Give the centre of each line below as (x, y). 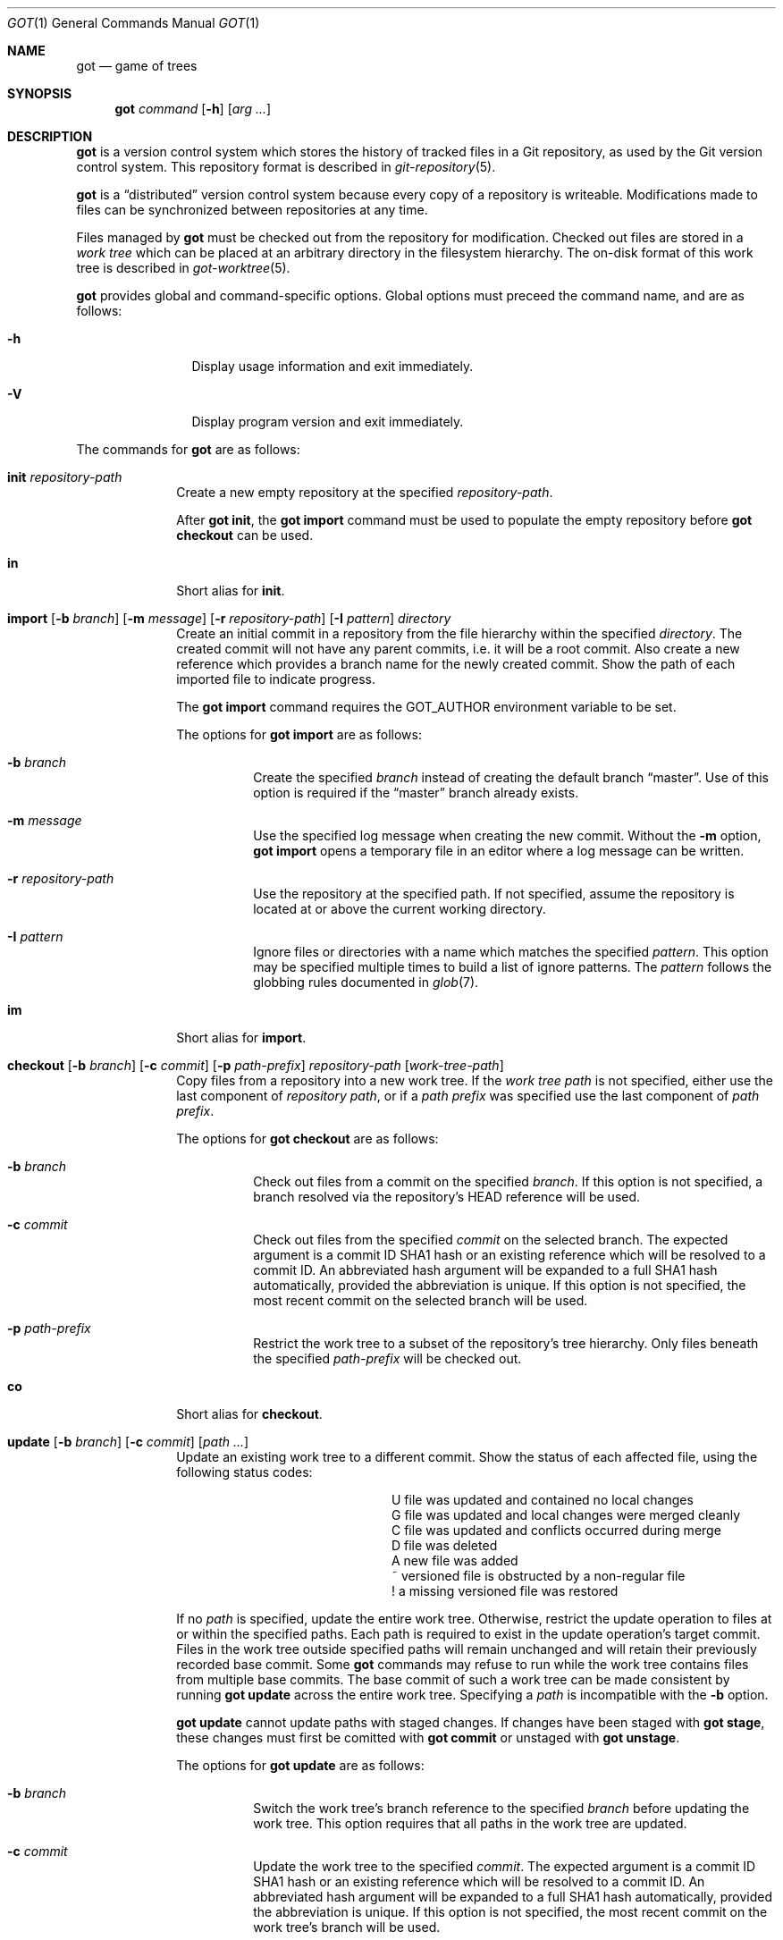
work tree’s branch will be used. (347, 1927)
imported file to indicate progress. (276, 679)
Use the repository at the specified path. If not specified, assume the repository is (494, 894)
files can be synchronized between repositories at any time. (252, 210)
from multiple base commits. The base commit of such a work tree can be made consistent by (453, 1679)
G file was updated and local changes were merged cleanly (566, 1515)
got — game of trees (137, 66)
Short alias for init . (231, 590)
